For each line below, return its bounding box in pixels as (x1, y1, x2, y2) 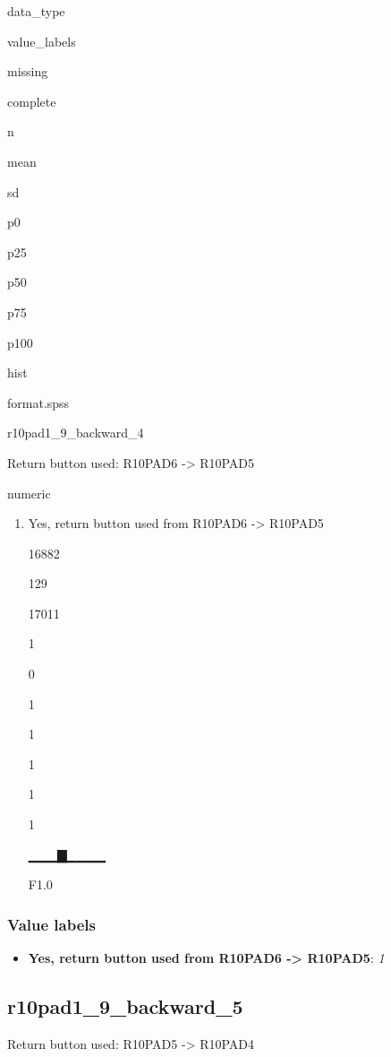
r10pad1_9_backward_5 (7, 992, 243, 1020)
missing (7, 62, 48, 81)
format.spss (7, 393, 70, 412)
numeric (7, 483, 51, 502)
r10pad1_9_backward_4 (7, 423, 144, 442)
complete (7, 91, 56, 110)
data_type (7, 2, 65, 20)
